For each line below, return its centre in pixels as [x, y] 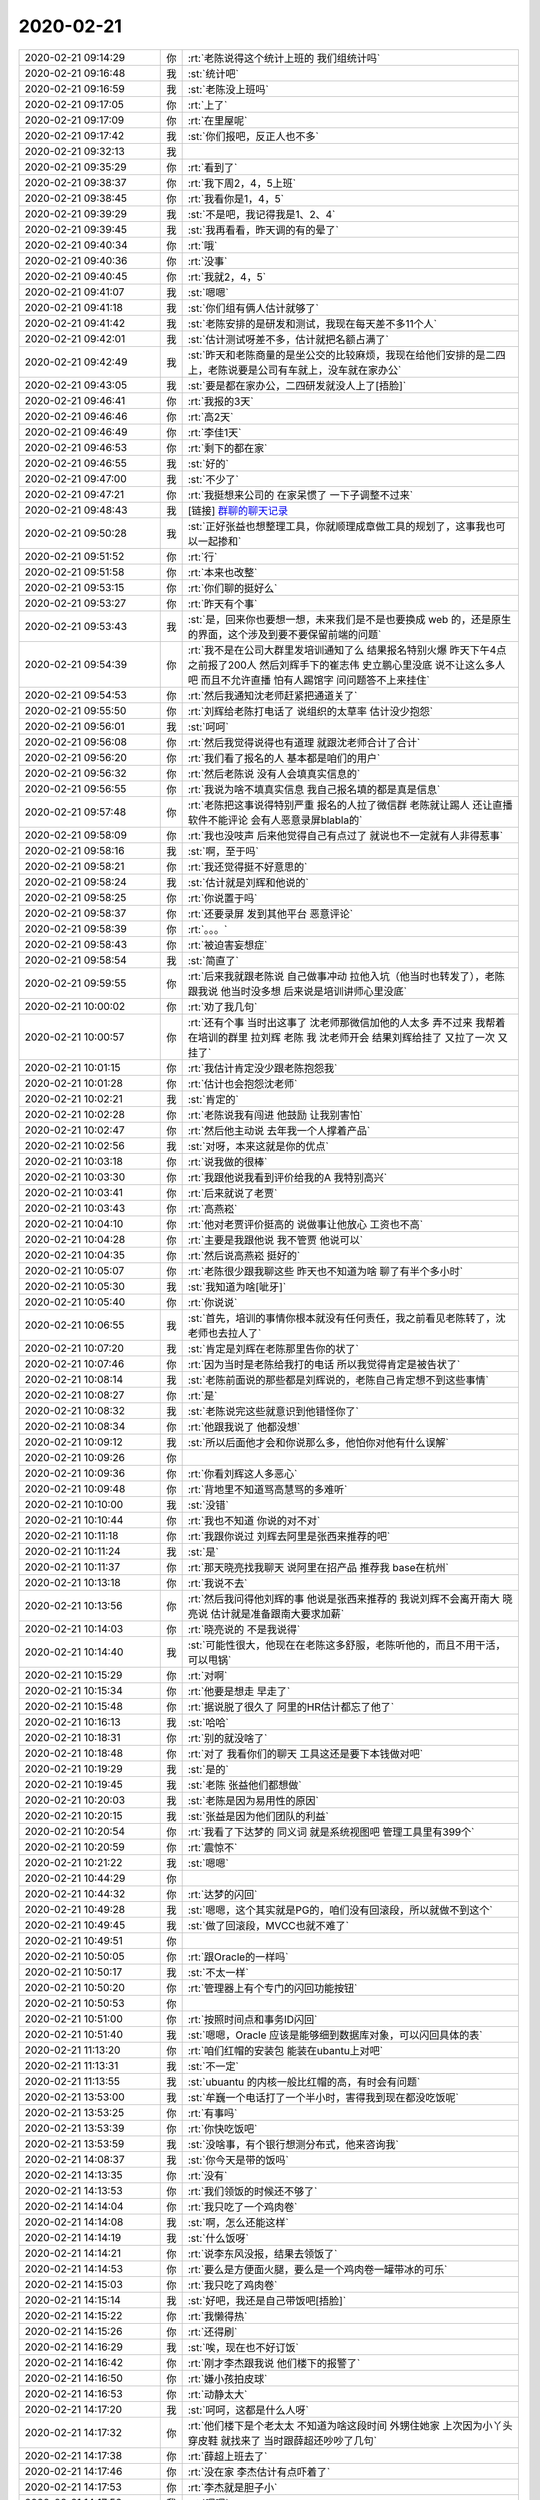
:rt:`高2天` [210, 417]
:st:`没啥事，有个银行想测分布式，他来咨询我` [293, 2144]
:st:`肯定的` [213, 1099]
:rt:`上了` [207, 105]
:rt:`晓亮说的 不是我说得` [244, 1629]
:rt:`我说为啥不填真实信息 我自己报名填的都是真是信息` [314, 789]
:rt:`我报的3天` [220, 401]
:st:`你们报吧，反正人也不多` [253, 136]
